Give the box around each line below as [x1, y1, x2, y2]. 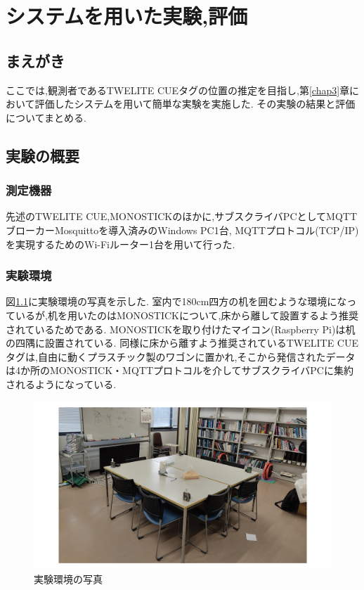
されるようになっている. [6, 376, 117, 391]
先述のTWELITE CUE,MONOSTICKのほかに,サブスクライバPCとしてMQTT [6, 209, 358, 224]
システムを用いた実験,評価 [6, 1, 248, 30]
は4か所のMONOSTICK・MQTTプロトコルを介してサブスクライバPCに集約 [6, 363, 353, 378]
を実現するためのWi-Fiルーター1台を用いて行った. [6, 236, 235, 251]
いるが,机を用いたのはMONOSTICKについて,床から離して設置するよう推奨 [15, 307, 359, 322]
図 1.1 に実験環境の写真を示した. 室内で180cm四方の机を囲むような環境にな [6, 294, 347, 309]
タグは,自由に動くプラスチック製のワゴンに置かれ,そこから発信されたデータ [6, 349, 356, 364]
